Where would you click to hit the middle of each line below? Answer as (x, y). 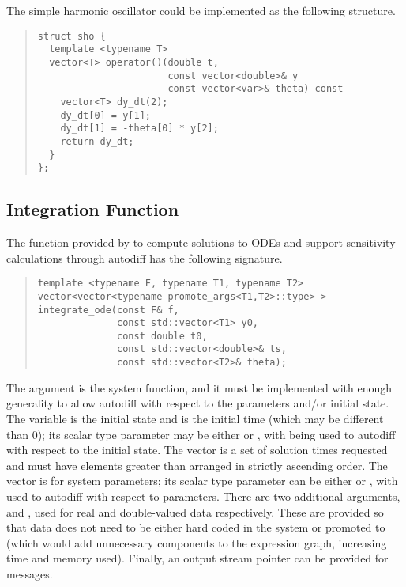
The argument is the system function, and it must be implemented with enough (199, 387)
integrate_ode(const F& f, (108, 310)
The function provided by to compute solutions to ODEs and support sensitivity (201, 242)
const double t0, (162, 336)
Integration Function (93, 209)
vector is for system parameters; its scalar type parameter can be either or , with (202, 481)
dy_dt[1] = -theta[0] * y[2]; (139, 129)
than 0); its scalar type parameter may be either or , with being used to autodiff (201, 434)
